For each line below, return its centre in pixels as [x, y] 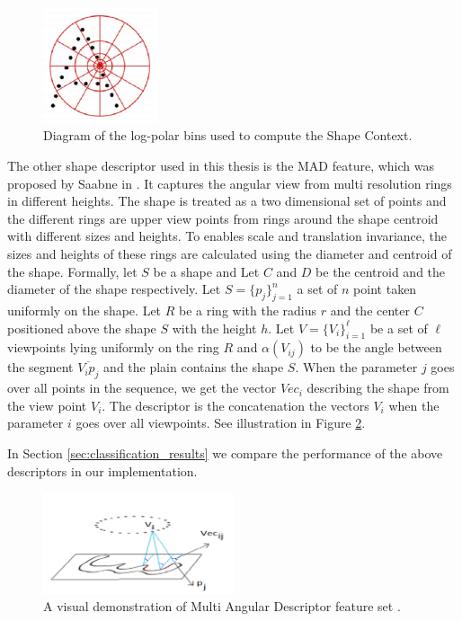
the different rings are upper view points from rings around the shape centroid [223, 218]
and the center [370, 310]
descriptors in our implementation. [102, 470]
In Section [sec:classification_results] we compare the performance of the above [225, 452]
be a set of [399, 328]
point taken [385, 289]
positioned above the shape [82, 328]
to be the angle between [376, 347]
